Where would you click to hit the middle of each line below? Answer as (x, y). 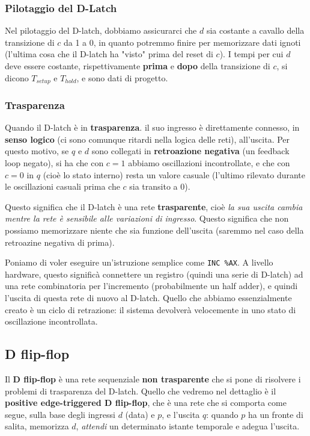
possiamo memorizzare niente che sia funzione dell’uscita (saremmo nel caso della (154, 230)
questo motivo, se (37, 151)
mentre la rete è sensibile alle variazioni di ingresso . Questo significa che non (147, 218)
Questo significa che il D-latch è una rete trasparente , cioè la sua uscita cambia (154, 206)
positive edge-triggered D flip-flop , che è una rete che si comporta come (146, 403)
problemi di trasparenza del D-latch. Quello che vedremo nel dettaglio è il (141, 391)
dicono (17, 77)
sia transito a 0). (160, 186)
